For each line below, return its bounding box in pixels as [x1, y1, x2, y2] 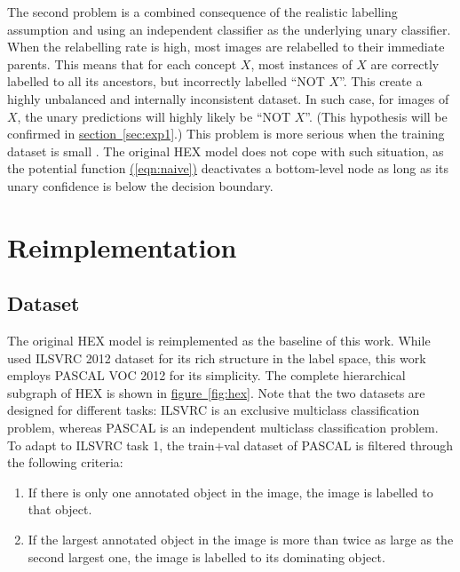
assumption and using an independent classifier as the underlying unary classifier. [7, 20, 451, 38]
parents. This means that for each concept [7, 54, 237, 73]
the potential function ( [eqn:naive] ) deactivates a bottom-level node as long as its [7, 159, 448, 178]
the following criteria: [7, 453, 123, 472]
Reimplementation [7, 228, 237, 265]
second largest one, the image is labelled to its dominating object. [28, 547, 385, 566]
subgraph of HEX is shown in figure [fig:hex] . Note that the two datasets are [7, 383, 425, 401]
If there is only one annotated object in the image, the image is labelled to [28, 482, 433, 501]
